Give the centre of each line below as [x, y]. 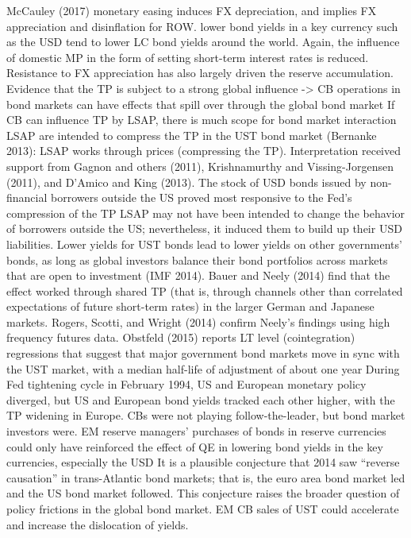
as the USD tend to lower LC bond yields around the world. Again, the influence [203, 42]
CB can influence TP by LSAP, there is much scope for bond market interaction [202, 120]
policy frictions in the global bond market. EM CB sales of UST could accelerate [203, 509]
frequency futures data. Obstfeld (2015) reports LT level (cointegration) [181, 337]
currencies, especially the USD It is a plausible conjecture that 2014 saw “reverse [203, 462]
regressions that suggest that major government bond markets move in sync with [203, 353]
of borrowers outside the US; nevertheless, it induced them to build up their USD [204, 228]
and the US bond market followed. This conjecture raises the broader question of [203, 493]
